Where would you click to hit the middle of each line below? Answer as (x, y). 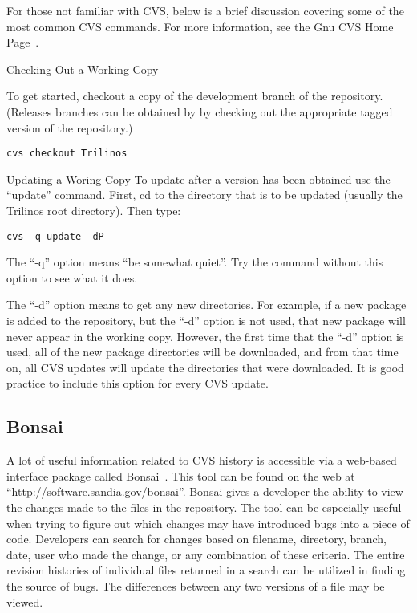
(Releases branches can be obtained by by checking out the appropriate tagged (200, 111)
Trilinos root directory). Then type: (94, 210)
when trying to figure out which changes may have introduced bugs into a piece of (208, 523)
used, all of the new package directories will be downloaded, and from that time (202, 352)
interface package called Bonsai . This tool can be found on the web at (181, 475)
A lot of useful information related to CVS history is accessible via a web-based (202, 460)
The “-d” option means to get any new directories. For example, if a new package (206, 304)
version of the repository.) (70, 127)
